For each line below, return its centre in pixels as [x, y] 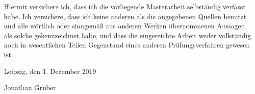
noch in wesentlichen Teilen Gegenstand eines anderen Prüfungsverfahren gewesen [127, 45]
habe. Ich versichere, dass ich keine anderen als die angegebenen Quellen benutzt [125, 16]
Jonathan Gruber [30, 87]
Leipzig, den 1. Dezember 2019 [50, 71]
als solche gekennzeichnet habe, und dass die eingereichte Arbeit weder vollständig [127, 35]
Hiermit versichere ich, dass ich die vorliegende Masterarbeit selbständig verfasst [125, 6]
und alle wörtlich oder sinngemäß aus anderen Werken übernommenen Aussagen [125, 26]
